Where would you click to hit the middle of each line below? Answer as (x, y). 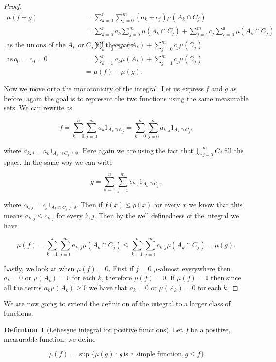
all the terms (23, 287)
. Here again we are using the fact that (136, 150)
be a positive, (211, 329)
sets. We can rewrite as (38, 108)
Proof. (13, 6)
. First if (121, 268)
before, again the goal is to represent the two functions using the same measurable (126, 98)
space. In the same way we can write (58, 162)
